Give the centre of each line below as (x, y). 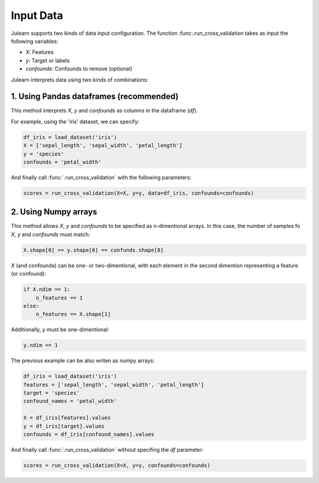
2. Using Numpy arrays (54, 212)
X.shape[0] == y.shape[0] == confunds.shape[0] (93, 250)
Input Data (37, 15)
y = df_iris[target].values (64, 426)
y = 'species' (44, 154)
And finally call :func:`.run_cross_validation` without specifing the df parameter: (107, 449)
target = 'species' (51, 393)
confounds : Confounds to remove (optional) (79, 69)
